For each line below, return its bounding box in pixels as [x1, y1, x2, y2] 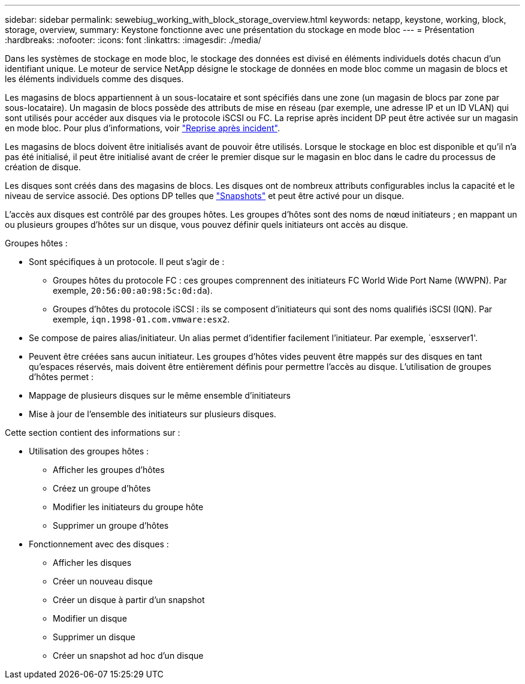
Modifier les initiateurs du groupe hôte [53, 502, 204, 512]
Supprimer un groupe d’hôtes [53, 520, 169, 531]
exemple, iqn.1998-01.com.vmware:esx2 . [53, 314, 230, 324]
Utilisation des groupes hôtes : [29, 446, 149, 456]
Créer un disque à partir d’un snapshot [53, 595, 205, 605]
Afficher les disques [53, 558, 132, 568]
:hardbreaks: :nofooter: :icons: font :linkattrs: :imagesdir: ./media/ [5, 35, 261, 45]
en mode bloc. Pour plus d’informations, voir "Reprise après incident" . [5, 123, 280, 133]
